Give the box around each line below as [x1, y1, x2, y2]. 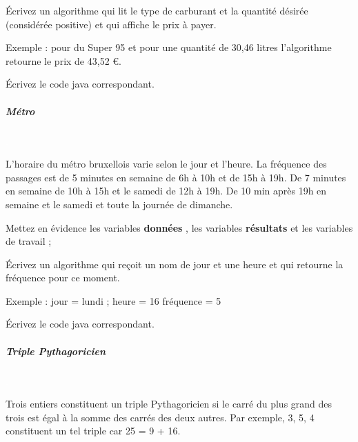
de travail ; [6, 234, 52, 248]
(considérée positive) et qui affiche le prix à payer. [6, 17, 217, 31]
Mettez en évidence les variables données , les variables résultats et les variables [6, 220, 353, 234]
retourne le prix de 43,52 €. [6, 53, 121, 68]
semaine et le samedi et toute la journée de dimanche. [6, 197, 233, 211]
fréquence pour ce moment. [6, 270, 120, 285]
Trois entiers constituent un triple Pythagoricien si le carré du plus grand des [6, 396, 332, 411]
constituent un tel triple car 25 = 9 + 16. [6, 423, 181, 438]
